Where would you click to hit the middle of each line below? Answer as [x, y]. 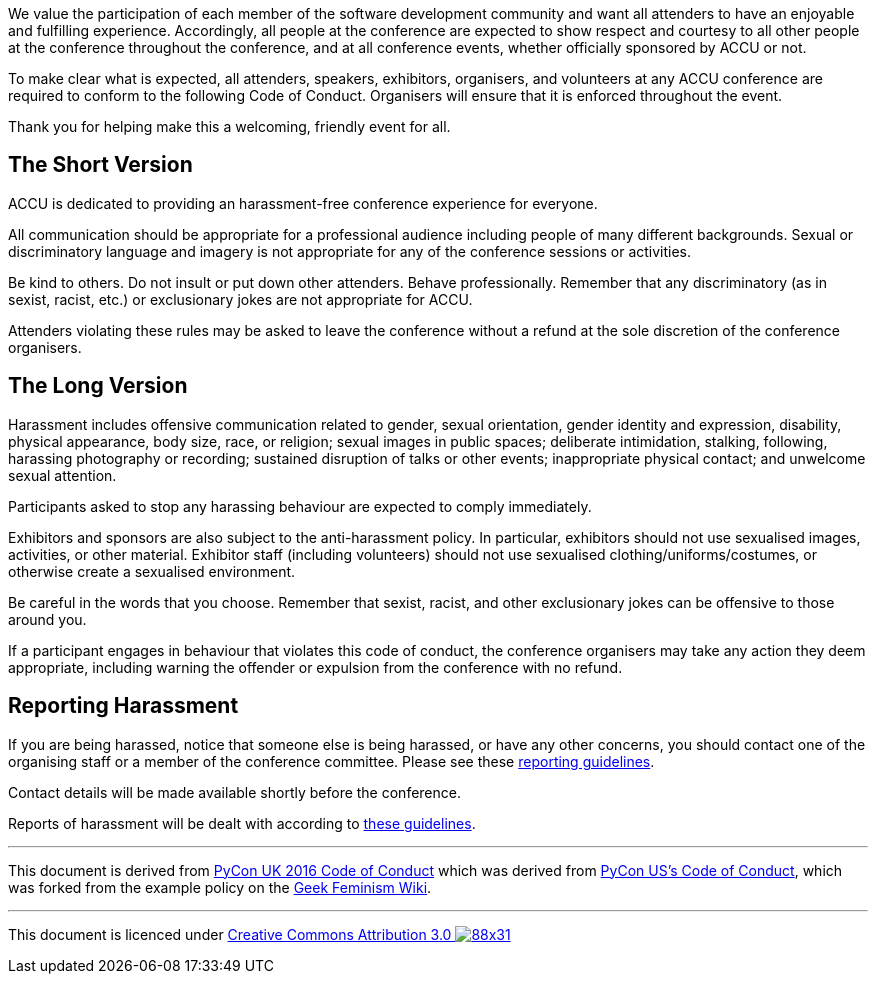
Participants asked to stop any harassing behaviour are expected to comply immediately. [300, 506]
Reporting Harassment [123, 706]
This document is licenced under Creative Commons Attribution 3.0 [230, 934]
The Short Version [100, 165]
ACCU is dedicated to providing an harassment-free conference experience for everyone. [303, 203]
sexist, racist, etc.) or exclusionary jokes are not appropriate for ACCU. [240, 299]
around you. [47, 619]
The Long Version [98, 386]
